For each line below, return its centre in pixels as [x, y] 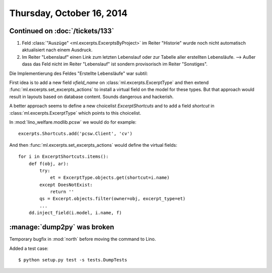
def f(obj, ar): [49, 164]
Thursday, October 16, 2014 [69, 13]
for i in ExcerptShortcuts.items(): [63, 157]
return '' [62, 192]
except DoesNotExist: [66, 185]
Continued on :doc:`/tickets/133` [62, 31]
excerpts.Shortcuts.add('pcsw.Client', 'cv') [76, 134]
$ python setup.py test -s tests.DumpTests [73, 260]
